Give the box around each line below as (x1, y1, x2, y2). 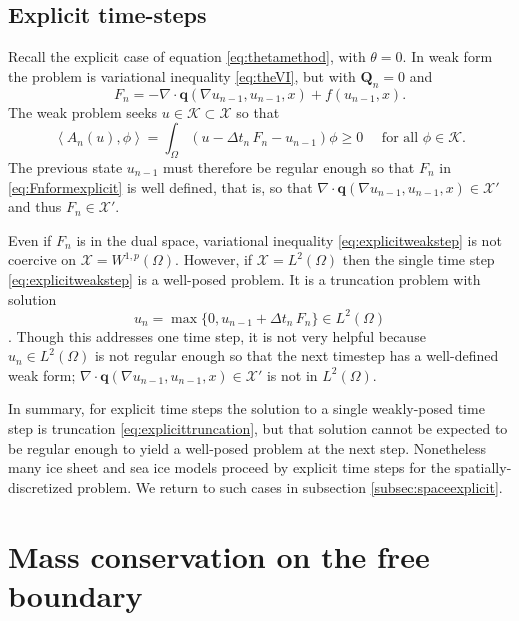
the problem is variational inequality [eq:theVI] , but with (8, 65, 356, 86)
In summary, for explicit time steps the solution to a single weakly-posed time (8, 398, 485, 419)
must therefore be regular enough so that (163, 156, 415, 177)
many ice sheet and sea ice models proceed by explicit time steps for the (8, 457, 451, 478)
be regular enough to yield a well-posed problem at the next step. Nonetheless (8, 437, 486, 458)
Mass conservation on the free (8, 535, 430, 576)
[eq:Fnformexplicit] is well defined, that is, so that (8, 176, 313, 197)
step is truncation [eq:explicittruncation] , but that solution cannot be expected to (8, 418, 508, 439)
